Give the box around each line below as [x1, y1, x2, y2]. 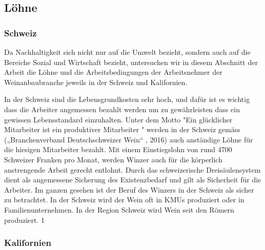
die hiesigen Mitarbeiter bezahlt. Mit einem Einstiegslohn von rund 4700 [4, 144, 232, 155]
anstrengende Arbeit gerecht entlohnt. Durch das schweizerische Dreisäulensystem [4, 164, 261, 175]
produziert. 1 [4, 214, 45, 225]
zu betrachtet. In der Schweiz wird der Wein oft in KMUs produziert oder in [4, 194, 244, 205]
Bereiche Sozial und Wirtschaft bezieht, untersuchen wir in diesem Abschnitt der [4, 56, 258, 67]
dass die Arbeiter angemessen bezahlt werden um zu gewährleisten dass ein [4, 103, 240, 114]
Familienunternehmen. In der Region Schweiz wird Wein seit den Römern [4, 204, 234, 215]
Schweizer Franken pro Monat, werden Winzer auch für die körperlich [4, 154, 222, 164]
